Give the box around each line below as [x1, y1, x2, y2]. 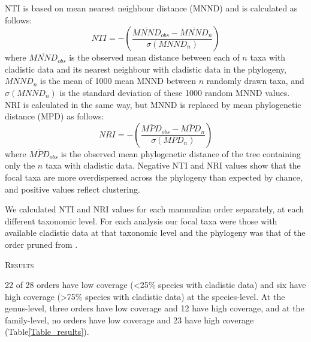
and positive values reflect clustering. [5, 182, 140, 195]
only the [5, 159, 35, 172]
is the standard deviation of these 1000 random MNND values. [59, 86, 290, 98]
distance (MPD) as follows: [5, 110, 104, 122]
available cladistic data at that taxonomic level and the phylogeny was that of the [5, 226, 306, 239]
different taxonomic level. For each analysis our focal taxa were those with [5, 214, 277, 227]
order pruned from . [5, 238, 78, 250]
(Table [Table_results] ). [5, 325, 89, 338]
